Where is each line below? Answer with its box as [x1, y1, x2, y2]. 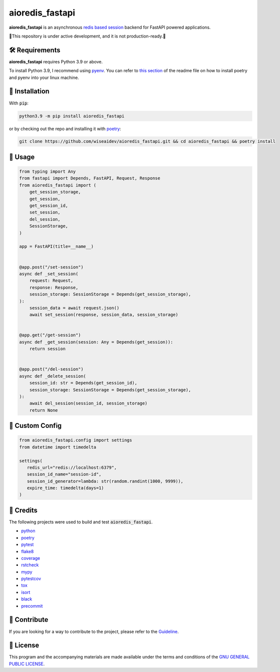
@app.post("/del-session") [19, 366, 84, 372]
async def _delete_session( [19, 373, 86, 379]
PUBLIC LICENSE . [9, 661, 45, 667]
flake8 [21, 548, 34, 554]
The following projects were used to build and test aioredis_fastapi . [9, 519, 153, 525]
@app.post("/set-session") [19, 264, 84, 270]
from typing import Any [19, 169, 76, 174]
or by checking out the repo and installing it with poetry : [9, 126, 122, 132]
